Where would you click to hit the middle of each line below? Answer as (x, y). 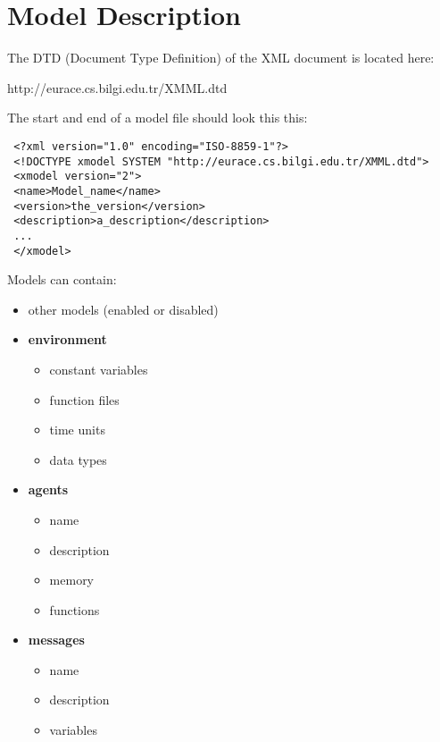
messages (56, 640)
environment (67, 339)
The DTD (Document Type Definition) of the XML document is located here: (221, 58)
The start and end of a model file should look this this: (158, 118)
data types (78, 459)
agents (48, 489)
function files (84, 399)
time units (77, 430)
